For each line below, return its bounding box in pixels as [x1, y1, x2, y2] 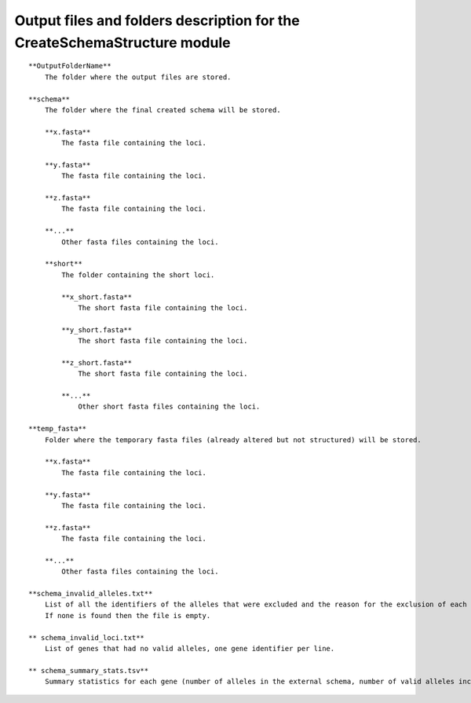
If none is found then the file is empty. [44, 611, 211, 620]
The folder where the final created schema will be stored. [44, 105, 282, 114]
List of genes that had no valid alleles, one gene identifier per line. [44, 644, 335, 654]
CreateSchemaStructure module [14, 34, 231, 51]
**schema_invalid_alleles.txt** [28, 589, 153, 599]
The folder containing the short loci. [61, 270, 215, 279]
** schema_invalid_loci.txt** [28, 633, 145, 642]
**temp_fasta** [28, 424, 87, 434]
